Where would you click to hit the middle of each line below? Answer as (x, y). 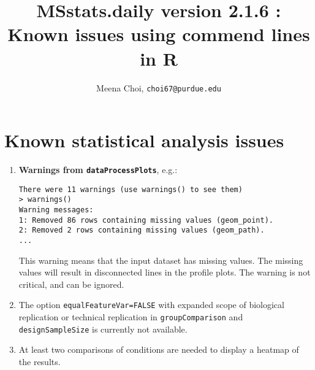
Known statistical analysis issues (144, 140)
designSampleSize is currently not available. (103, 329)
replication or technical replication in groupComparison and (131, 317)
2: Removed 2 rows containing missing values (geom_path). (142, 230)
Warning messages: (56, 210)
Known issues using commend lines (159, 34)
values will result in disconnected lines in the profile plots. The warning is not (165, 272)
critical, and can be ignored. (71, 284)
